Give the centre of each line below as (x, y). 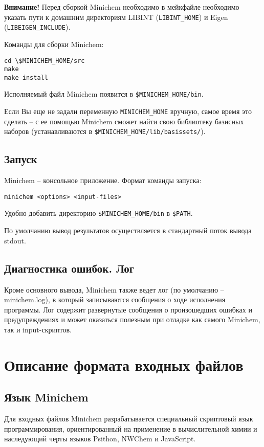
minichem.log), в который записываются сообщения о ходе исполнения (115, 299)
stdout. (15, 240)
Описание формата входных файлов (124, 364)
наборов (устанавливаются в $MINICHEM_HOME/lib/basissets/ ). (105, 131)
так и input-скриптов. (38, 329)
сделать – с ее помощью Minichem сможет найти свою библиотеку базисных (124, 121)
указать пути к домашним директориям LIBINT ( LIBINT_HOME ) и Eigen (116, 17)
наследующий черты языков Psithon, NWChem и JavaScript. (100, 439)
